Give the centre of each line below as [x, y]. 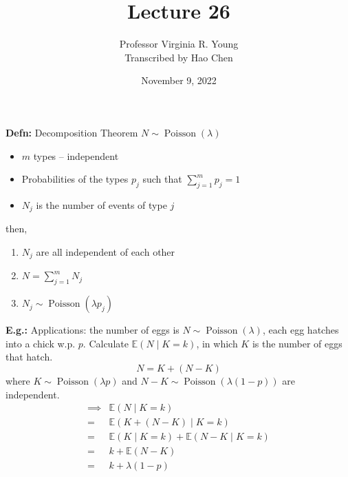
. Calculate [106, 343]
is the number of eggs [297, 343]
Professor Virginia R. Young [179, 44]
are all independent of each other [106, 251]
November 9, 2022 [179, 80]
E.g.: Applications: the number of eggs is [93, 330]
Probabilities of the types [75, 179]
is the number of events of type [101, 204]
